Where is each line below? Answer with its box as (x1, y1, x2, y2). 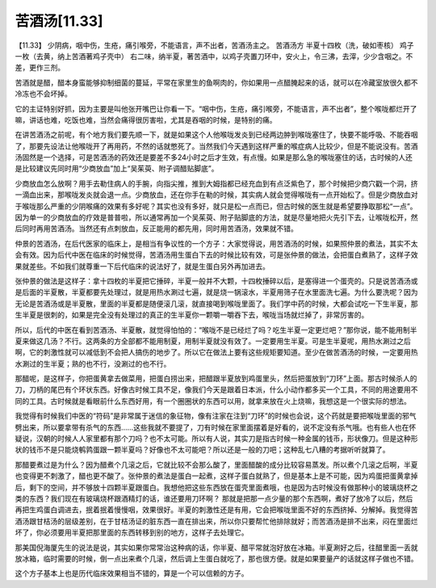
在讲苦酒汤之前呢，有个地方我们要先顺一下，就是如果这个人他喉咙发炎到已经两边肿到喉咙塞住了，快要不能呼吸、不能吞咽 (15, 130, 418, 140)
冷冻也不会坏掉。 (15, 89, 72, 99)
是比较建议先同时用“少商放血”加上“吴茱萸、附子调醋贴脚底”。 (15, 164, 219, 174)
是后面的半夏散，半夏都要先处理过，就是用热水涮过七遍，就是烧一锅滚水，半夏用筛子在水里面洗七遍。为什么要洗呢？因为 (15, 288, 418, 297)
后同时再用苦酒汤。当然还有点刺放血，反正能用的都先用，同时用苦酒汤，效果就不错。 (15, 224, 298, 233)
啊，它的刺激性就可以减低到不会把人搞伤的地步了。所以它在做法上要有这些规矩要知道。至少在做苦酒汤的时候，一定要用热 (15, 347, 418, 357)
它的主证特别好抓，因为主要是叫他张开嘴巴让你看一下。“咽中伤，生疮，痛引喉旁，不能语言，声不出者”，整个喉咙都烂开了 (15, 103, 417, 113)
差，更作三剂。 (15, 63, 65, 73)
